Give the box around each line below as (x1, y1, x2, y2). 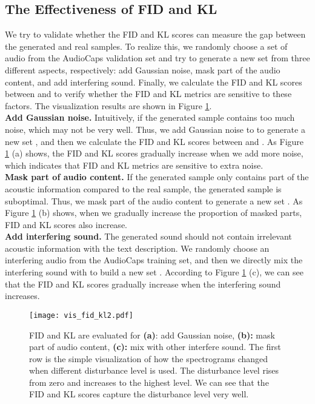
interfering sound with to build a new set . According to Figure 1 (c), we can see (5, 266, 303, 278)
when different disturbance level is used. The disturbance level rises (29, 364, 279, 377)
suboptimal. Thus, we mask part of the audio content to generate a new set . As (5, 194, 303, 207)
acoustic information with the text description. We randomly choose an (5, 241, 270, 254)
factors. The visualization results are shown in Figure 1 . (5, 99, 212, 112)
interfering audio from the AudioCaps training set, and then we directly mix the (5, 254, 303, 266)
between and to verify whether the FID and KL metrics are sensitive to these (5, 87, 292, 100)
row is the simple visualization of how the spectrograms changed (29, 352, 268, 365)
